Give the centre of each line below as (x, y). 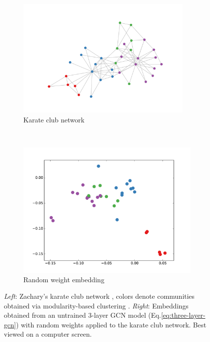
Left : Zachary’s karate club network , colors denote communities (99, 296)
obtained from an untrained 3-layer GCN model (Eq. (83, 315)
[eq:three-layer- (183, 315)
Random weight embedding (64, 280)
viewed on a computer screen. (48, 334)
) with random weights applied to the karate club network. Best (111, 324)
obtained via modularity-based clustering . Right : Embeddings (96, 305)
